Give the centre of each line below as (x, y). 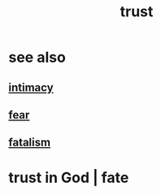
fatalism (30, 143)
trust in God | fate (69, 178)
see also (37, 57)
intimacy (31, 87)
